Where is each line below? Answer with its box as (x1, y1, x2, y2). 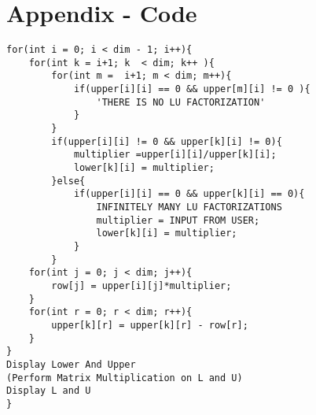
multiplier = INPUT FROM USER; (96, 214, 260, 226)
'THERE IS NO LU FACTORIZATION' (96, 96, 266, 108)
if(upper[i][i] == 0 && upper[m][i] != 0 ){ (73, 83, 310, 95)
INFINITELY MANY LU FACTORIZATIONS (96, 202, 282, 213)
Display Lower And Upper (6, 358, 136, 370)
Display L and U (6, 385, 91, 397)
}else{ (51, 175, 86, 187)
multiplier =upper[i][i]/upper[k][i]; (73, 149, 277, 161)
